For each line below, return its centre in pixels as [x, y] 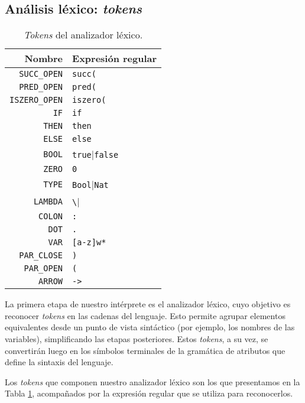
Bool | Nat [90, 184]
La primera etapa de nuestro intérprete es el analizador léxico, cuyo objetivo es [148, 304]
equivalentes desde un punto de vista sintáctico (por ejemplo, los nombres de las [150, 327]
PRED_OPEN [41, 87]
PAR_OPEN [43, 269]
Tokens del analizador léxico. [83, 35]
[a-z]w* [89, 243]
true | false [95, 154]
